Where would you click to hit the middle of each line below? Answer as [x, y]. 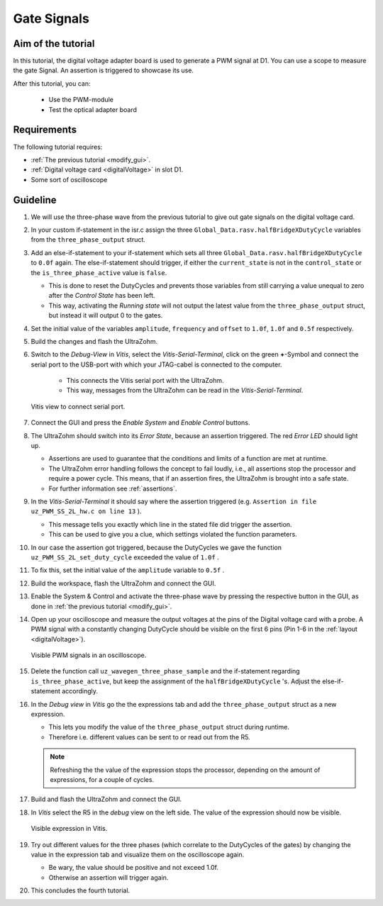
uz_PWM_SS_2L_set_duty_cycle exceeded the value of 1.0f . [125, 557]
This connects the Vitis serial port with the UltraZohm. [145, 381]
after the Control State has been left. [102, 296]
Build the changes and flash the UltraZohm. [94, 341]
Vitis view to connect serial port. [78, 406]
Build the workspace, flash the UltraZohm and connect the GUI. [123, 583]
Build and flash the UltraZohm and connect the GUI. [106, 799]
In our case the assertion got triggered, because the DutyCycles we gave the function [156, 547]
